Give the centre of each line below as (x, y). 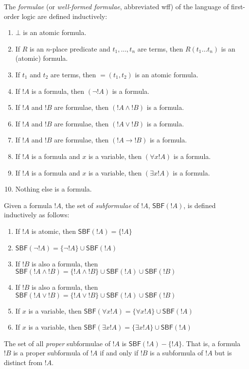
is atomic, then (53, 231)
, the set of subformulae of (100, 205)
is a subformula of (177, 353)
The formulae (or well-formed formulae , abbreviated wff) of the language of (116, 6)
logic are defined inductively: (64, 16)
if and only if (119, 353)
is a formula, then (58, 91)
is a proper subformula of (51, 353)
